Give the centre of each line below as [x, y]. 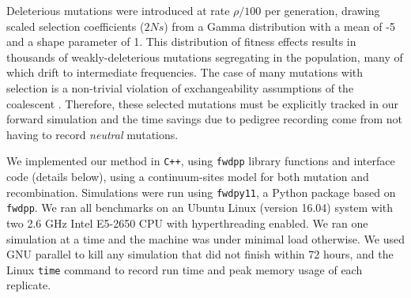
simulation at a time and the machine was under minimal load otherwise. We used [205, 238]
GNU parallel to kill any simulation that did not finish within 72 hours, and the [200, 254]
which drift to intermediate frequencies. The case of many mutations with [185, 72]
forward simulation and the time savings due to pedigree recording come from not [204, 119]
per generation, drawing [322, 10]
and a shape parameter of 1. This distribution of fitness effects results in [181, 41]
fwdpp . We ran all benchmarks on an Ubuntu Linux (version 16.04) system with [200, 207]
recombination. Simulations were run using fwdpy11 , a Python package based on [201, 192]
